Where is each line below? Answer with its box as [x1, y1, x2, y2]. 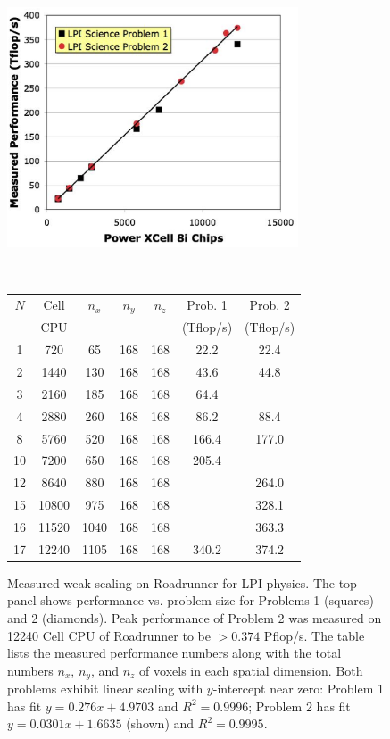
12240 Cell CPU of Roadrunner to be [7, 626, 211, 644]
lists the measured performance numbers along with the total [7, 644, 342, 662]
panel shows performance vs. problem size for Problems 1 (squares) [7, 591, 374, 610]
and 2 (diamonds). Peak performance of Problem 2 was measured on [7, 609, 382, 627]
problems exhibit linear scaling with [7, 679, 203, 698]
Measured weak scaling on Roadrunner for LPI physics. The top [7, 573, 357, 592]
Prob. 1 [187, 295, 228, 314]
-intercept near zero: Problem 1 [212, 679, 385, 698]
